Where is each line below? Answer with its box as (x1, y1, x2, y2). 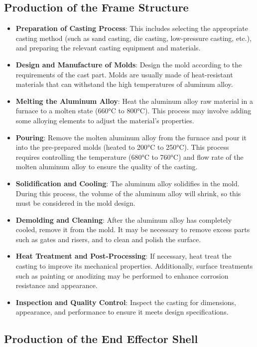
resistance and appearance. (15, 280, 98, 291)
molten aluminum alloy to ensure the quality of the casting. (15, 161, 198, 172)
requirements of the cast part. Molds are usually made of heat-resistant (15, 69, 233, 79)
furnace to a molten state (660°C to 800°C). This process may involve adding (15, 105, 252, 116)
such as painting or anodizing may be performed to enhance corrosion (15, 270, 229, 281)
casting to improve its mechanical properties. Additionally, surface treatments (15, 261, 253, 271)
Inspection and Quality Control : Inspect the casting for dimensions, (15, 297, 236, 307)
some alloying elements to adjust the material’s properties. (15, 115, 194, 125)
